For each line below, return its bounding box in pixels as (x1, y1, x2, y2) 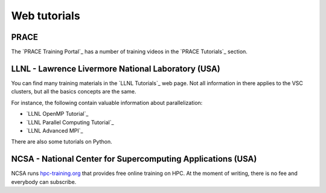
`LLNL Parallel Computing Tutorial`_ (26, 118, 114, 126)
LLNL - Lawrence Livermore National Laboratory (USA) (11, 63, 220, 74)
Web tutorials (11, 9, 81, 22)
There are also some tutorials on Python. (11, 138, 112, 145)
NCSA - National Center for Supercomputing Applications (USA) (11, 154, 257, 164)
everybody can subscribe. (11, 178, 77, 185)
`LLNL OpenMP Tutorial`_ (26, 110, 89, 118)
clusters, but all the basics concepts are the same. (11, 88, 136, 95)
